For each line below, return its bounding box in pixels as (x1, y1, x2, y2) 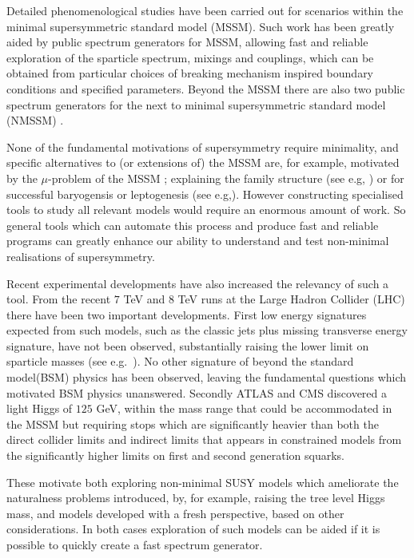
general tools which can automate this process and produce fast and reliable (6, 216, 379, 233)
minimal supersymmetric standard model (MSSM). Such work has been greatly (6, 18, 395, 34)
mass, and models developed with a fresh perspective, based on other (6, 505, 344, 521)
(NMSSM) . (6, 112, 64, 129)
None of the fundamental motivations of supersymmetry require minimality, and (6, 138, 399, 155)
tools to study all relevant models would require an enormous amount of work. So (6, 201, 406, 218)
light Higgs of (6, 400, 73, 417)
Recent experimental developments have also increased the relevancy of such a (6, 275, 389, 291)
